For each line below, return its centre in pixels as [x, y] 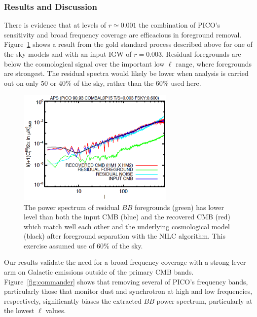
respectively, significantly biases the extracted [73, 300]
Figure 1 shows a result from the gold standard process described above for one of [128, 44]
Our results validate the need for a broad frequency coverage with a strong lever [125, 262]
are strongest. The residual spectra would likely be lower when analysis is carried [126, 73]
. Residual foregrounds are [202, 54]
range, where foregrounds [214, 63]
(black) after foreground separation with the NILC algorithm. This [125, 236]
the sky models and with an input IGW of [68, 54]
